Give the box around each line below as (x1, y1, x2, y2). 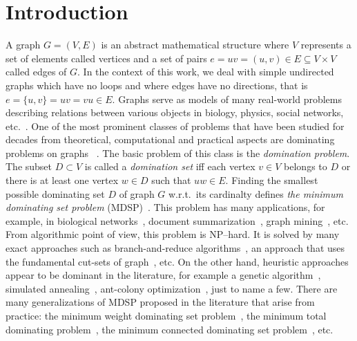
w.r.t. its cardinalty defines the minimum (168, 186, 343, 201)
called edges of (6, 64, 67, 79)
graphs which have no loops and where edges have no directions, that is (6, 77, 308, 92)
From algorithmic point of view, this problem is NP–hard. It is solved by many (6, 227, 340, 241)
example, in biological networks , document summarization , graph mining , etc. (6, 213, 349, 228)
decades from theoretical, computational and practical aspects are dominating (6, 132, 335, 147)
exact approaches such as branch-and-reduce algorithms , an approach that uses (6, 241, 345, 255)
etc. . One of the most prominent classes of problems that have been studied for (6, 118, 345, 133)
